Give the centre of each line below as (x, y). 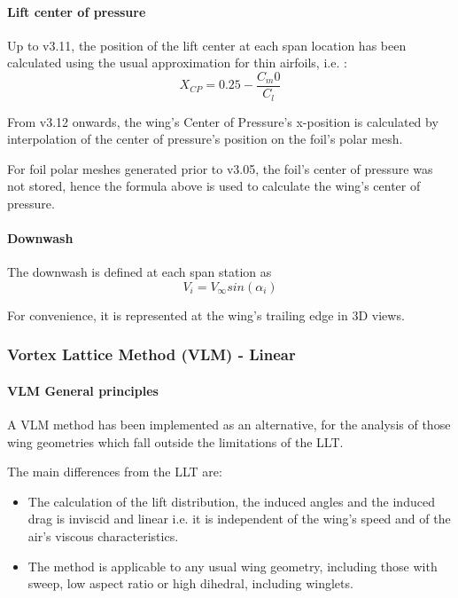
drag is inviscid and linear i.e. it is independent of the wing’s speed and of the (239, 519)
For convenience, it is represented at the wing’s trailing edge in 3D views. (206, 315)
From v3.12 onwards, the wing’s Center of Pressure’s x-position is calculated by (223, 121)
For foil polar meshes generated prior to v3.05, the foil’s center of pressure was (220, 168)
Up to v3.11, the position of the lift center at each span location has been (207, 45)
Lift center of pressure (77, 11)
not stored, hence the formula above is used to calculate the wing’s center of (214, 186)
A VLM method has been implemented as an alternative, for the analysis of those (229, 425)
